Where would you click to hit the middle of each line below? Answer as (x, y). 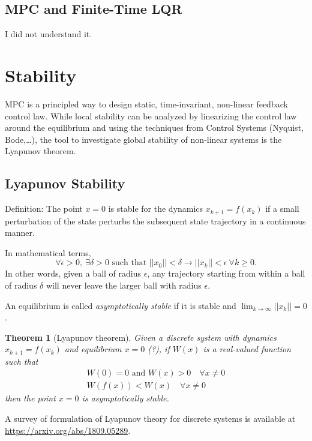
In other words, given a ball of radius (73, 273)
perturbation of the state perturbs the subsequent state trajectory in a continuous (155, 220)
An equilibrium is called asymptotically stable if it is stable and (121, 305)
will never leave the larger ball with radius (124, 285)
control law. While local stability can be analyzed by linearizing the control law (151, 115)
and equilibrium (93, 349)
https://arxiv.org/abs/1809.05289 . (68, 430)
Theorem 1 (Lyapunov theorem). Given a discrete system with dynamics (141, 337)
